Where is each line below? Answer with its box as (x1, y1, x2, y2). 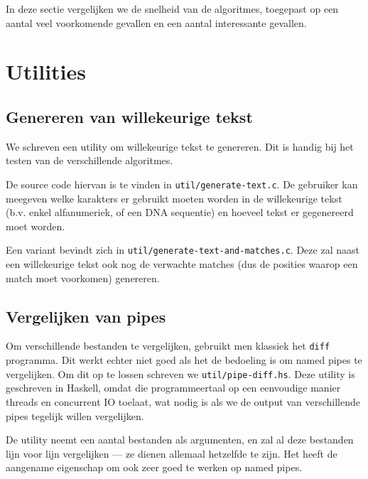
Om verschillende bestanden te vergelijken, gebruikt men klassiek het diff (6, 338, 330, 353)
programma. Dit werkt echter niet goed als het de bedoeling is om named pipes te (6, 352, 362, 367)
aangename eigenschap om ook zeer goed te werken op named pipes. (6, 460, 303, 475)
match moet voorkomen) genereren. (6, 270, 160, 285)
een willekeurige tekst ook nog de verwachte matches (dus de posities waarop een (6, 257, 358, 271)
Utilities (6, 57, 87, 86)
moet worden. (6, 218, 65, 233)
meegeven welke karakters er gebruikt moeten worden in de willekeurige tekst (6, 190, 342, 205)
